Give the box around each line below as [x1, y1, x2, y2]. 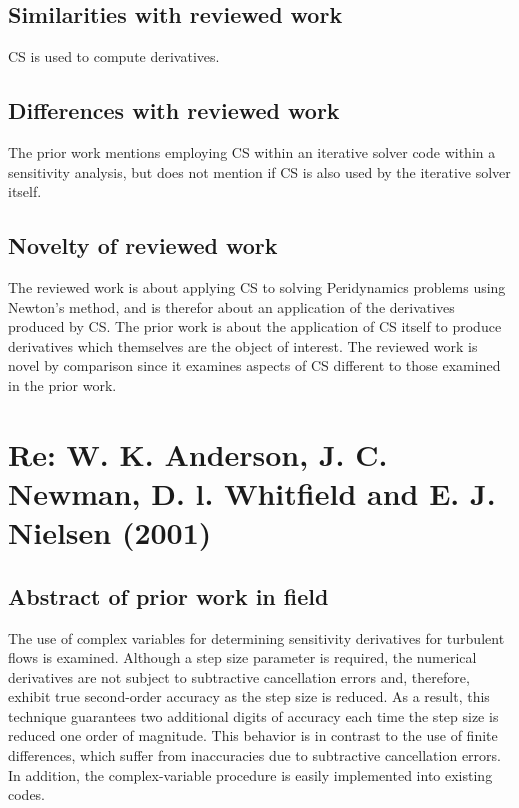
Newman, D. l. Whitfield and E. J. [8, 472, 496, 513]
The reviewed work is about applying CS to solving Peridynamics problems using [8, 276, 506, 297]
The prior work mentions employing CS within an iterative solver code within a [8, 142, 496, 162]
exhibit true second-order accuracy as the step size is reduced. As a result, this [8, 686, 490, 707]
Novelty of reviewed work [8, 230, 278, 261]
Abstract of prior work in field [8, 580, 329, 611]
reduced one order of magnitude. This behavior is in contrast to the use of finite [8, 725, 498, 746]
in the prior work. [8, 374, 117, 395]
